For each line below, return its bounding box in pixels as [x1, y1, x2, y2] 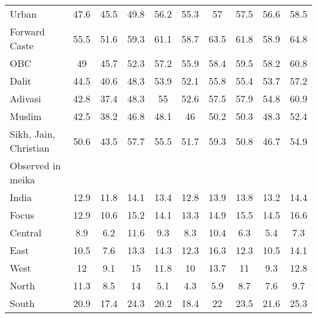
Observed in [10, 158, 61, 172]
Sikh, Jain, [10, 127, 55, 141]
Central [10, 225, 42, 239]
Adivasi [10, 91, 41, 105]
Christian [10, 141, 50, 155]
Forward [10, 24, 45, 38]
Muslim [10, 109, 42, 123]
